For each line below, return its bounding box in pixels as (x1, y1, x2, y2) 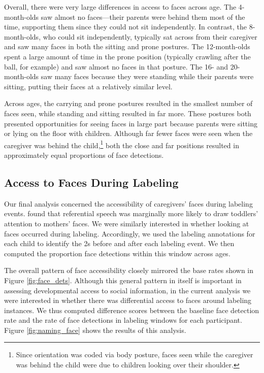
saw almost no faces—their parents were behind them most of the (41, 11, 245, 22)
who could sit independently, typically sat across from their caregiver (43, 31, 257, 42)
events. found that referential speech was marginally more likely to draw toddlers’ (4, 208, 258, 219)
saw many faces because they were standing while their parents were (41, 71, 254, 82)
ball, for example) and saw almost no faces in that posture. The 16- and (4, 61, 228, 72)
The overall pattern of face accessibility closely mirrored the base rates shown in (4, 265, 254, 276)
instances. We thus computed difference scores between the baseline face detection (4, 304, 259, 315)
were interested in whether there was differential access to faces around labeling (4, 295, 252, 306)
